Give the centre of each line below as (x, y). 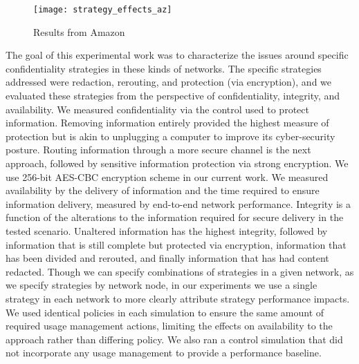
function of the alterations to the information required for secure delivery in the (175, 217)
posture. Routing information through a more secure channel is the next (158, 150)
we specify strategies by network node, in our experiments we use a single (162, 285)
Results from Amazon (79, 31)
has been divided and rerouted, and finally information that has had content (167, 258)
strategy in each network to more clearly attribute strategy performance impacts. (178, 298)
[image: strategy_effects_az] (103, 10)
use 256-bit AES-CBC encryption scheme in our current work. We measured (167, 176)
